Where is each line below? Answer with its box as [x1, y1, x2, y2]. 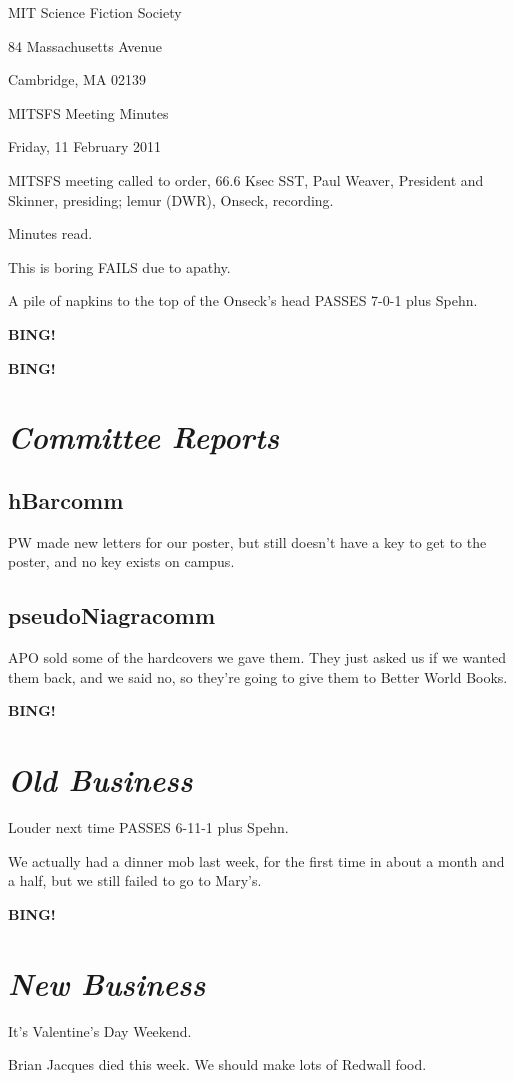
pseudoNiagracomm [8, 600, 216, 631]
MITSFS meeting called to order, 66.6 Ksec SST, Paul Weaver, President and [8, 169, 484, 190]
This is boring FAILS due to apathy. [8, 256, 231, 277]
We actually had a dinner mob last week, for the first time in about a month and [8, 850, 505, 871]
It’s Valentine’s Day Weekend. [8, 1020, 192, 1041]
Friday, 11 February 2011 [8, 136, 161, 157]
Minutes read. [8, 223, 93, 244]
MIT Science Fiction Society [8, 2, 182, 22]
